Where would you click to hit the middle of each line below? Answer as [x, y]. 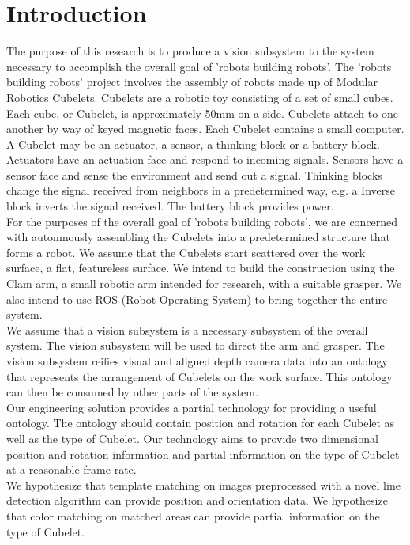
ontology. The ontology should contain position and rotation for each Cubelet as [201, 423]
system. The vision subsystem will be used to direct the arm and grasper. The [196, 345]
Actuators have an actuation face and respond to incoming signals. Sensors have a [205, 159]
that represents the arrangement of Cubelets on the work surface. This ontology [199, 376]
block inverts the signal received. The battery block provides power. [170, 206]
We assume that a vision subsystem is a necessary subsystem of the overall [187, 329]
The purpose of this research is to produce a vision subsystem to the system [190, 51]
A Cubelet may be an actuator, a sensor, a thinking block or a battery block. [193, 144]
